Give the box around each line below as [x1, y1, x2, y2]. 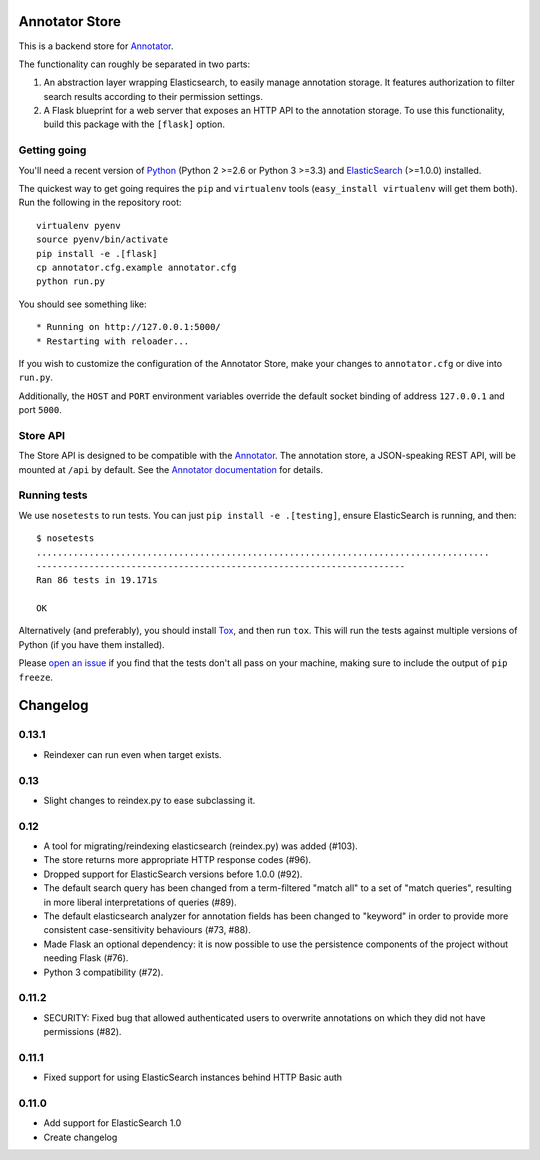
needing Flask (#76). [43, 952, 129, 964]
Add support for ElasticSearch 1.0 [43, 1117, 182, 1129]
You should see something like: [18, 298, 147, 310]
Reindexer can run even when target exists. [43, 748, 222, 760]
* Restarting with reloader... [36, 335, 190, 347]
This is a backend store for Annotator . [18, 40, 174, 52]
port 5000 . [18, 404, 62, 416]
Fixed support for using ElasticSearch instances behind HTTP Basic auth [43, 1071, 343, 1084]
